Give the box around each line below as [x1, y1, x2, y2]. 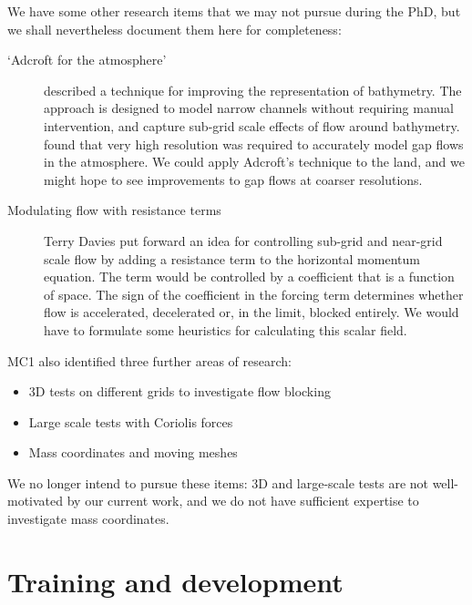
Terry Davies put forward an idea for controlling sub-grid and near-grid [44, 231, 443, 250]
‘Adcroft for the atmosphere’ [7, 50, 167, 69]
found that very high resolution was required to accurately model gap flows [44, 134, 464, 153]
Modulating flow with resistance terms [7, 200, 221, 220]
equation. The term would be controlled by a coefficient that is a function [44, 267, 455, 286]
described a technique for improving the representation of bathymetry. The [44, 80, 462, 99]
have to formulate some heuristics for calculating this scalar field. [44, 320, 407, 339]
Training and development [7, 562, 344, 600]
